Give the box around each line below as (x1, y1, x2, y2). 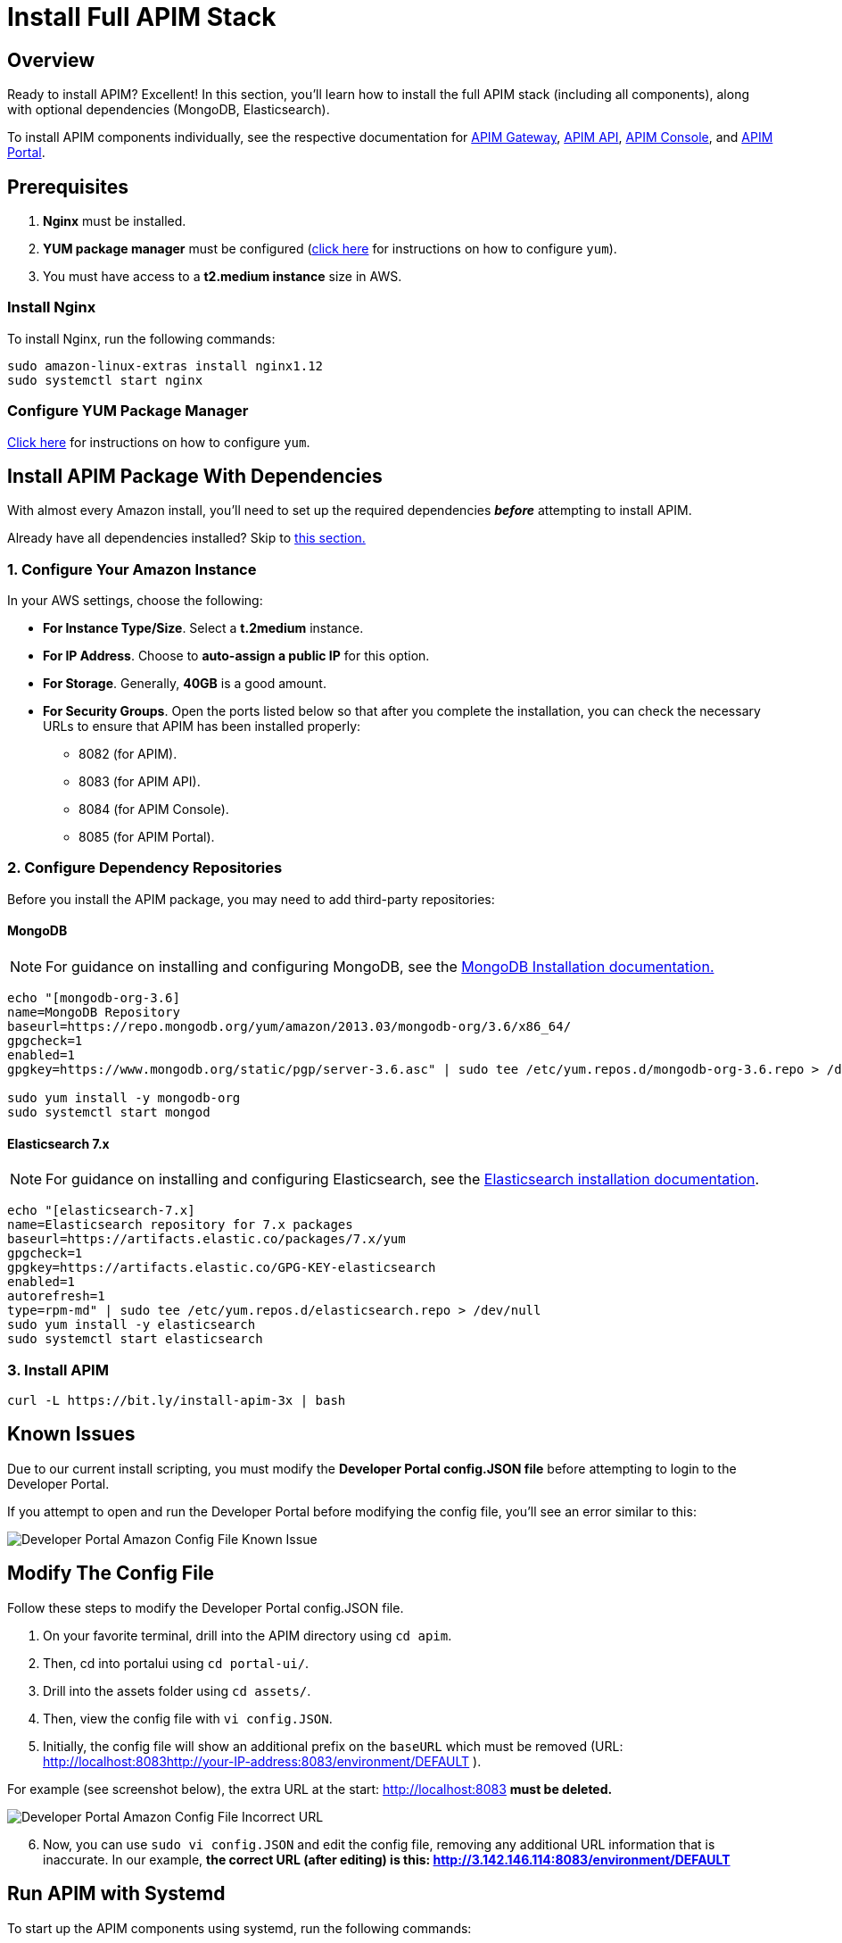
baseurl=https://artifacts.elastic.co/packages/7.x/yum (7, 1232, 406, 1247)
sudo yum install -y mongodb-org (7, 1091, 241, 1106)
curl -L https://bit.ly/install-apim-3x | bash (7, 1393, 346, 1408)
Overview (7, 48, 95, 71)
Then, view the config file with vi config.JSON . (43, 1710, 333, 1726)
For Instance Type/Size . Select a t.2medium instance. (43, 620, 364, 636)
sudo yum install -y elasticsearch (7, 1317, 256, 1333)
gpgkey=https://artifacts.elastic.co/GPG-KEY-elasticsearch (7, 1260, 436, 1275)
